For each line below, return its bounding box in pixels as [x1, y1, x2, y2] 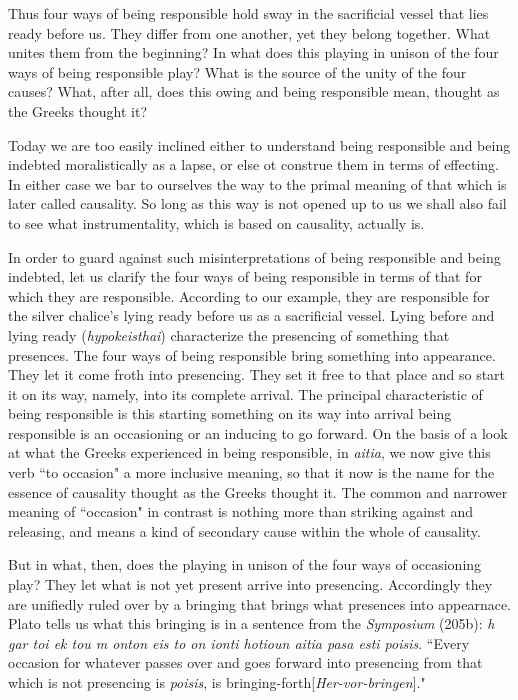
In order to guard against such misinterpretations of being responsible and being [8, 246, 501, 267]
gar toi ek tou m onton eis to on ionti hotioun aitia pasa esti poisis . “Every [8, 632, 470, 653]
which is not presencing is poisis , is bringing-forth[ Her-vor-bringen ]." [8, 672, 426, 692]
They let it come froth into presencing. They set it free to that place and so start [8, 364, 506, 385]
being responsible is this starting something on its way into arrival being [8, 403, 452, 424]
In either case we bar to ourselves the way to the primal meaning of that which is [8, 173, 507, 194]
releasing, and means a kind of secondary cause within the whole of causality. [8, 520, 481, 541]
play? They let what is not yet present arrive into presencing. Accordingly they [8, 574, 493, 595]
